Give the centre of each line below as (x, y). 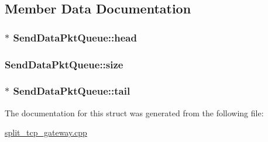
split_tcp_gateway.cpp (46, 132)
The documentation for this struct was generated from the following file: (134, 112)
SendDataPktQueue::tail (72, 91)
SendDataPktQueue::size (64, 64)
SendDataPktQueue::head (75, 37)
